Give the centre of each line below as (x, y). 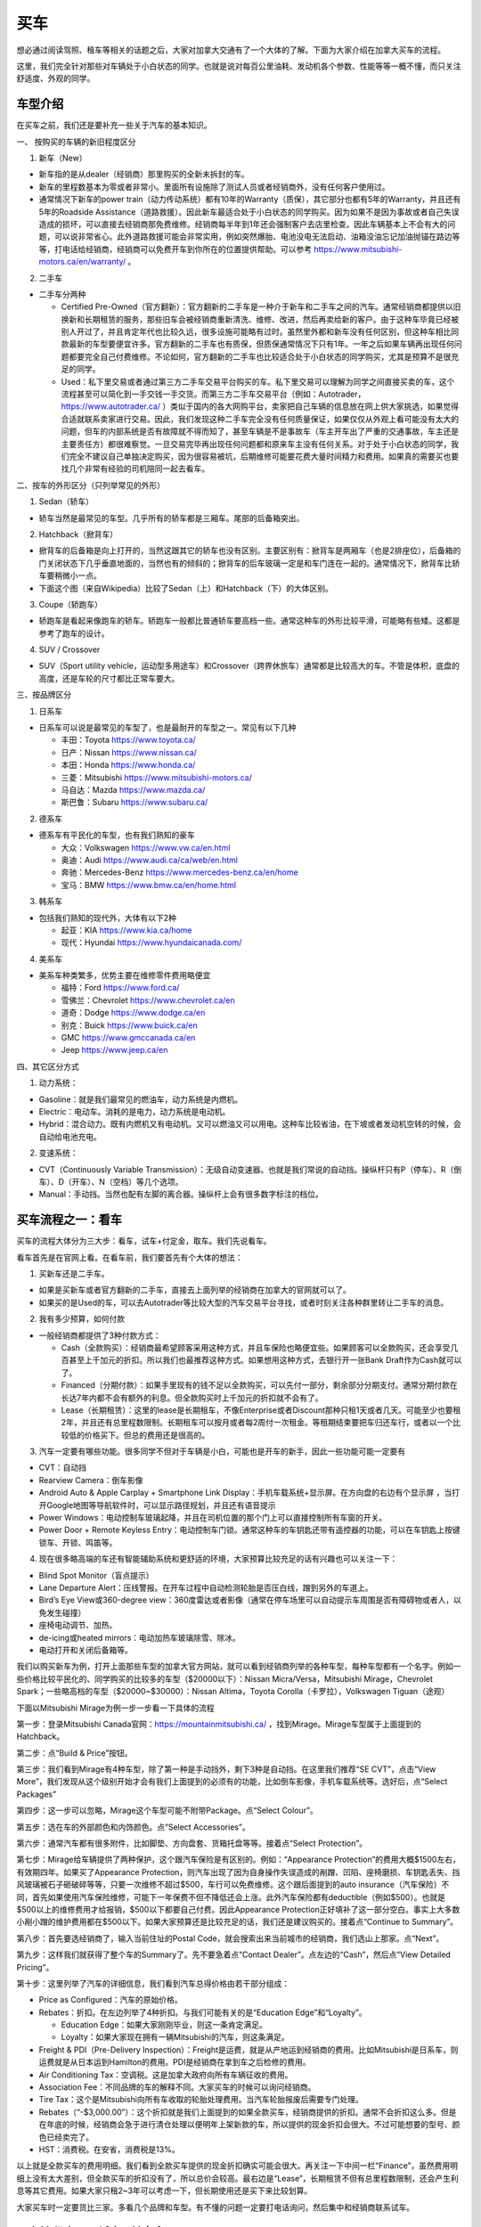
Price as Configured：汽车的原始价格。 (110, 2000)
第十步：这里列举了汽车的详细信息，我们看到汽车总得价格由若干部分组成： (153, 1983)
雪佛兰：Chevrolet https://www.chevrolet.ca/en (148, 1000)
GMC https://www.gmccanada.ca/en (128, 1038)
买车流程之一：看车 (69, 1220)
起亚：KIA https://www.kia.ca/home (126, 930)
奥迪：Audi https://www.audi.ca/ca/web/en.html (149, 860)
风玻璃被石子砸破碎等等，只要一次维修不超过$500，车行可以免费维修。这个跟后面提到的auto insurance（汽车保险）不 (233, 1885)
